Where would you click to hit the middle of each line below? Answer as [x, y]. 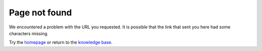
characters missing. [29, 33]
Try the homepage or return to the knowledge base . [61, 42]
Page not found [41, 13]
